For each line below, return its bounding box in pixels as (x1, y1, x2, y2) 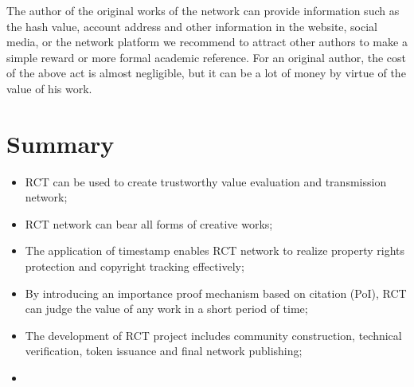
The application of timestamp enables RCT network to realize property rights (25, 242, 405, 259)
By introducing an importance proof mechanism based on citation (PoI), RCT (25, 284, 407, 301)
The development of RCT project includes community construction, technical (25, 326, 402, 343)
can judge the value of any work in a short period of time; (25, 300, 308, 317)
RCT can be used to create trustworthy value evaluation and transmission (25, 173, 387, 190)
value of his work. (6, 80, 92, 96)
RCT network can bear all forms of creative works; (25, 215, 273, 232)
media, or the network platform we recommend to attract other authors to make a (6, 33, 408, 50)
